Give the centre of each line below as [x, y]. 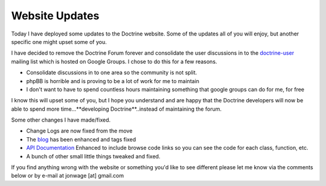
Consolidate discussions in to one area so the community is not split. [112, 73]
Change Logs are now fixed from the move [79, 131]
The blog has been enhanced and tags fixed [81, 139]
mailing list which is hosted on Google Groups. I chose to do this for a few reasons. [114, 61]
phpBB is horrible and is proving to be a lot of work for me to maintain [113, 81]
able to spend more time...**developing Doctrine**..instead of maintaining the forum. [116, 109]
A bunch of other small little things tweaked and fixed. [93, 156]
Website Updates [55, 16]
